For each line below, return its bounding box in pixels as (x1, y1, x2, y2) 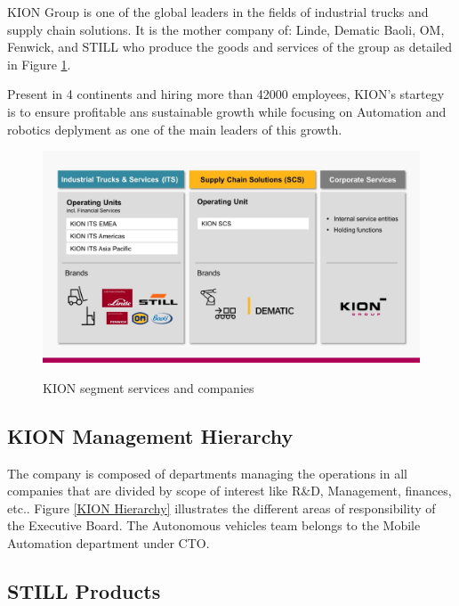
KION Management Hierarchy (7, 422, 294, 449)
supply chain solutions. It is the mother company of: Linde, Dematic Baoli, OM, (7, 20, 445, 38)
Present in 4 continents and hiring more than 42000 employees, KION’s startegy (7, 85, 445, 103)
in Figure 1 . (7, 54, 71, 73)
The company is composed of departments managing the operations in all (7, 463, 407, 482)
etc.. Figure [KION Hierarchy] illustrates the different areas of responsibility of (7, 498, 436, 517)
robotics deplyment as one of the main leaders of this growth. (7, 119, 342, 138)
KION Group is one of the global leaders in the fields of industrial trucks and (7, 3, 429, 20)
